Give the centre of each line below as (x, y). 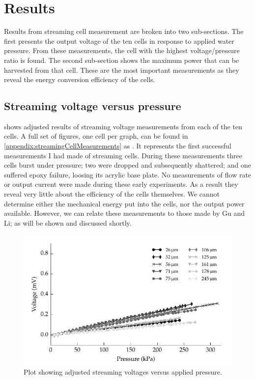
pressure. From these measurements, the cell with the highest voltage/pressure (122, 50)
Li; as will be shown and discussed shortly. (68, 222)
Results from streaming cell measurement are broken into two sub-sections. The (124, 31)
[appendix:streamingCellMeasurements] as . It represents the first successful (118, 146)
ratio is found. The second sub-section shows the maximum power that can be (122, 60)
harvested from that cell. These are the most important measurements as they (122, 70)
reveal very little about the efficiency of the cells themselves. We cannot (112, 194)
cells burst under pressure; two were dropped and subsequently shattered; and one (127, 165)
